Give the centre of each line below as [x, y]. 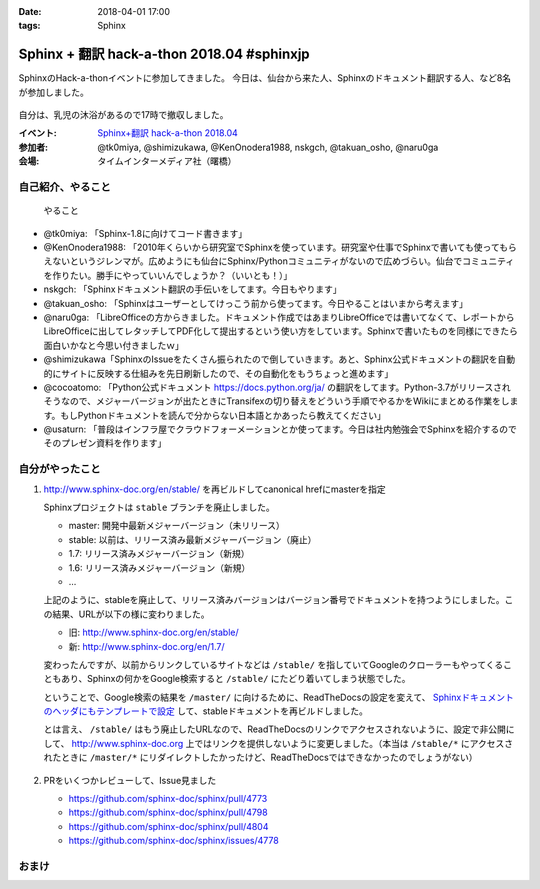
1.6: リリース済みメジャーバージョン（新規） [159, 567]
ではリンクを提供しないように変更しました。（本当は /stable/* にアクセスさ [353, 743]
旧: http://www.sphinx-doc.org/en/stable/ [153, 632]
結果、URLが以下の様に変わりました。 [130, 614]
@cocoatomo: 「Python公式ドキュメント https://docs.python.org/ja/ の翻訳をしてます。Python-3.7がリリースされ [277, 387]
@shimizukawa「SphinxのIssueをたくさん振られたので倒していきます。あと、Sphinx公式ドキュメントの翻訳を [270, 359]
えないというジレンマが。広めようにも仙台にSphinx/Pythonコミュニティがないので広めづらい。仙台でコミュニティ [279, 261]
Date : [30, 11]
